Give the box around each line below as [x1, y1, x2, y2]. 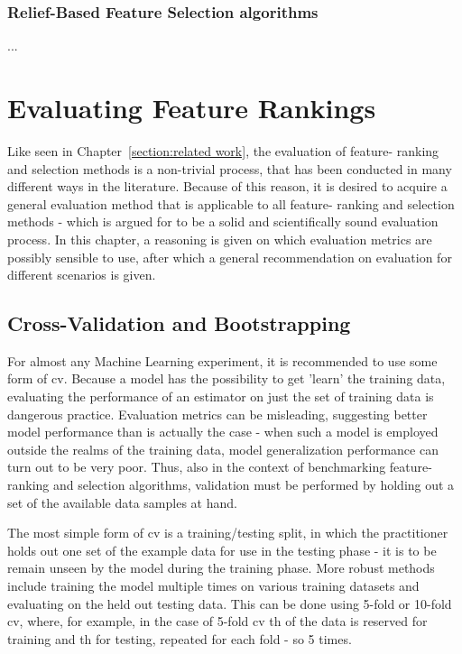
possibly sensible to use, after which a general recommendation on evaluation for [7, 247, 452, 266]
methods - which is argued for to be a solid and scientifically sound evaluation [7, 212, 439, 231]
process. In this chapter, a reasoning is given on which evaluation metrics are [7, 229, 432, 248]
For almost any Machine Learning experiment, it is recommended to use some [7, 351, 438, 370]
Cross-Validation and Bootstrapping [7, 309, 351, 337]
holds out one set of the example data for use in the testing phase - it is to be [7, 540, 437, 559]
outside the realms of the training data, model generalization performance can [7, 439, 439, 458]
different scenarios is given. [7, 265, 156, 284]
